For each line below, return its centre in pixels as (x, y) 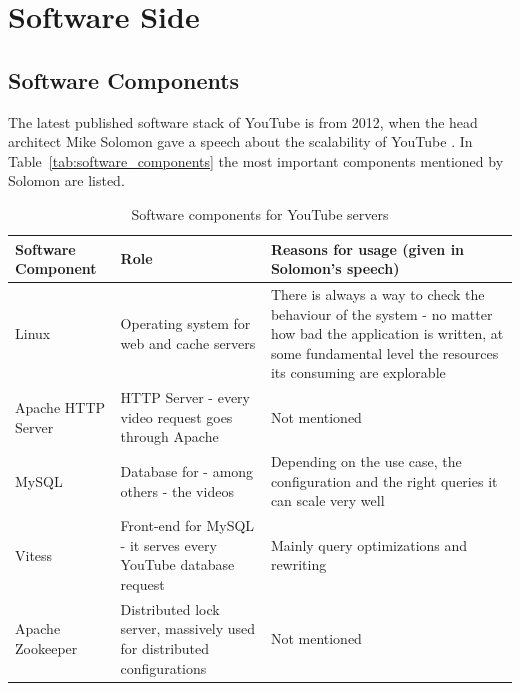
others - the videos (177, 490)
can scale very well (327, 500)
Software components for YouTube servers (260, 213)
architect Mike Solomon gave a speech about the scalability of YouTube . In (240, 141)
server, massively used (188, 628)
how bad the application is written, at (387, 333)
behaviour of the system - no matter (381, 313)
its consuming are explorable (358, 372)
